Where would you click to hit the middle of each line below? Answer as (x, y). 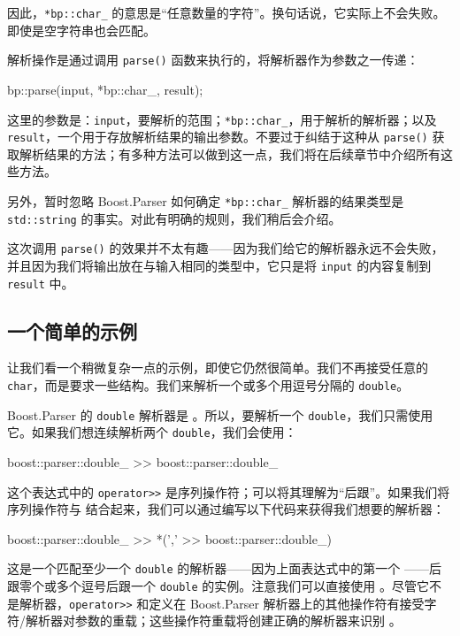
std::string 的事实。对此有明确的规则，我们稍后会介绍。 (174, 218)
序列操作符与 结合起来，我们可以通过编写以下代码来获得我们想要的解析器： (226, 509)
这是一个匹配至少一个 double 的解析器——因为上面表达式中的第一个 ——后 (224, 568)
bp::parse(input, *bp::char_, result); (105, 89)
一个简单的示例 (72, 330)
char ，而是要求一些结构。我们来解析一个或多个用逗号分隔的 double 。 (208, 385)
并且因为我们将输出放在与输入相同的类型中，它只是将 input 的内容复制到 (219, 265)
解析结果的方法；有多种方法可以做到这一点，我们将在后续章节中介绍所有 (230, 153)
